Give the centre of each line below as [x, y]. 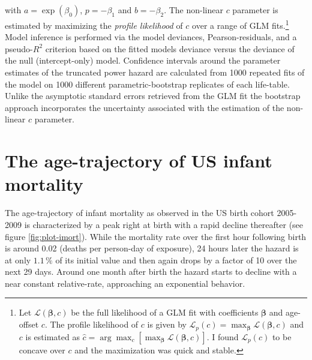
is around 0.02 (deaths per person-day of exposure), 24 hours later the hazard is [152, 248]
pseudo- [19, 48]
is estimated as [52, 336]
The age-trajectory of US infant [139, 160]
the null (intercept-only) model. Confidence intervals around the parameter [143, 60]
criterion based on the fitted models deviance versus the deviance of [170, 48]
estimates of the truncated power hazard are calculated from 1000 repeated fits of [155, 72]
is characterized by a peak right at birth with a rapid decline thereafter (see [164, 224]
